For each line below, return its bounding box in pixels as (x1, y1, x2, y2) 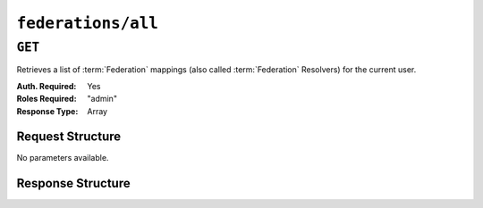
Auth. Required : (16, 80, 77, 91)
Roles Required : (16, 94, 77, 104)
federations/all (16, 13, 158, 33)
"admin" (87, 94, 118, 104)
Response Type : (16, 105, 79, 116)
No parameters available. (16, 153, 109, 163)
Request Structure (16, 129, 122, 145)
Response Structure (16, 176, 131, 191)
